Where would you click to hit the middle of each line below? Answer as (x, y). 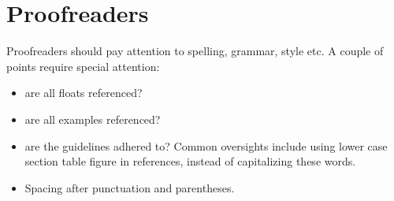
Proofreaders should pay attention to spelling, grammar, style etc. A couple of (195, 51)
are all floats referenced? (84, 93)
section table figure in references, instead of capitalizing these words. (190, 161)
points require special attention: (83, 66)
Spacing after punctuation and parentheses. (130, 187)
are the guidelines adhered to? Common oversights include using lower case (206, 145)
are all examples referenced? (93, 119)
